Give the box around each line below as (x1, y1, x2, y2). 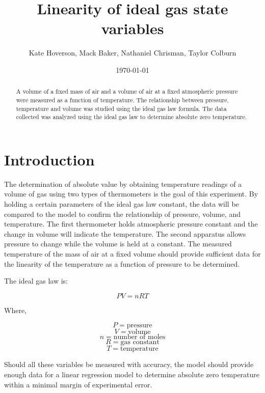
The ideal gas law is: (4, 275, 68, 286)
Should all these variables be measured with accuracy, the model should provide (4, 359, 254, 370)
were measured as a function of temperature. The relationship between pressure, (16, 95, 229, 104)
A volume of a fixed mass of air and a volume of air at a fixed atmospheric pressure (16, 87, 238, 96)
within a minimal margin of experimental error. (4, 379, 152, 389)
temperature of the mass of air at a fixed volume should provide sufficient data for (4, 248, 261, 259)
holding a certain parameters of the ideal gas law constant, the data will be (4, 199, 239, 209)
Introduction (4, 149, 95, 170)
